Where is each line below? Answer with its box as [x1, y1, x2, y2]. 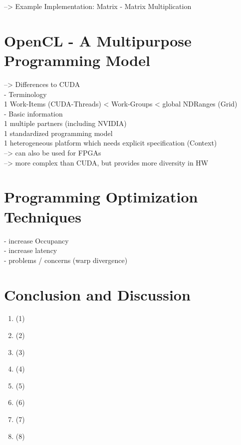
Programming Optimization [4, 186, 198, 207]
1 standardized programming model [4, 127, 113, 138]
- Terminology [4, 88, 47, 99]
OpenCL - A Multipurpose [4, 30, 192, 50]
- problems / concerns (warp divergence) [4, 254, 128, 265]
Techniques [4, 206, 81, 226]
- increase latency [4, 245, 57, 255]
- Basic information [4, 108, 63, 118]
